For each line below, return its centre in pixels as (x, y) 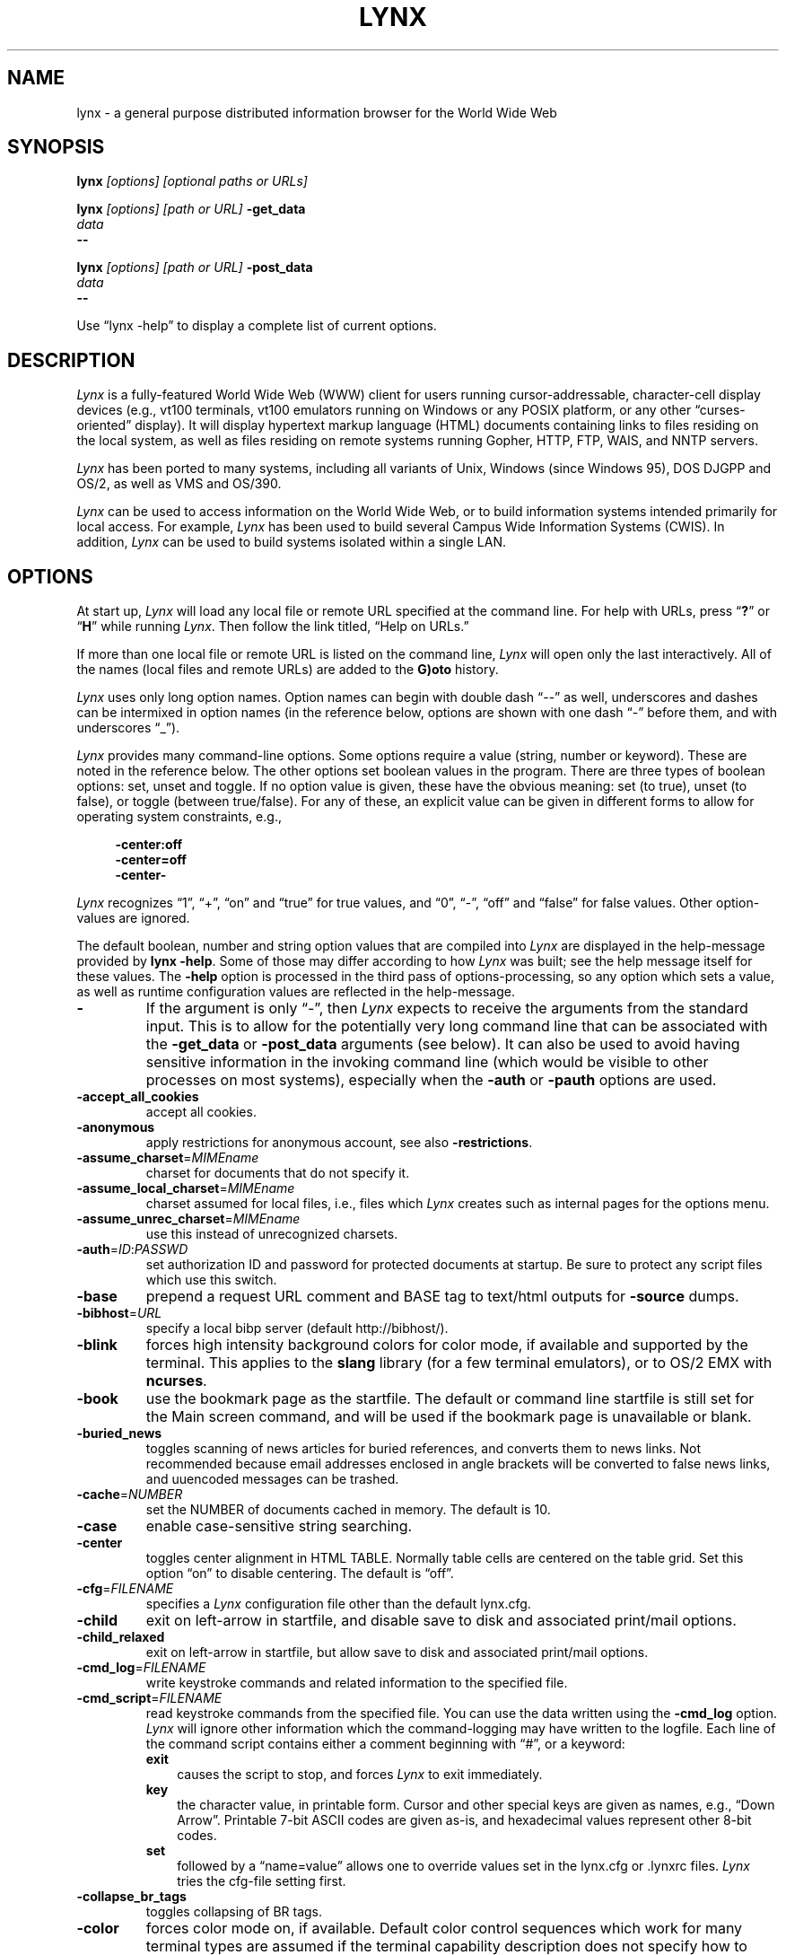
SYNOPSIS (56, 147)
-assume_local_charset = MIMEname (186, 1188)
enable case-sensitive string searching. (279, 1526)
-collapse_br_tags (131, 1897)
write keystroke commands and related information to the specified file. (357, 1683)
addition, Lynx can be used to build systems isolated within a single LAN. (292, 542)
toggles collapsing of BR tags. (234, 1912)
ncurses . (176, 1381)
